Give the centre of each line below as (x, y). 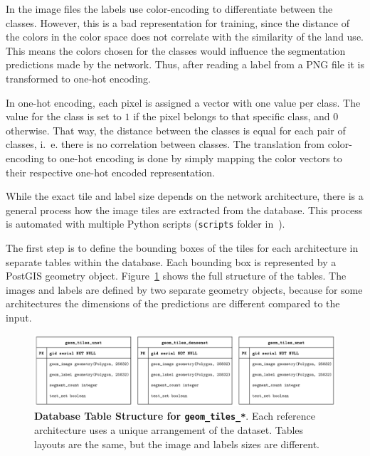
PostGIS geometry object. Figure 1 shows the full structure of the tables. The (176, 276)
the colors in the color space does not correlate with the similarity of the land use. (185, 37)
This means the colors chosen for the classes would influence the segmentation (176, 50)
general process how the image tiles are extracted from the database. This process (184, 210)
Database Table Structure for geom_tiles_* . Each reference (175, 416)
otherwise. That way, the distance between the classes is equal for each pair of (176, 130)
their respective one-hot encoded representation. (110, 172)
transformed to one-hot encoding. (78, 78)
